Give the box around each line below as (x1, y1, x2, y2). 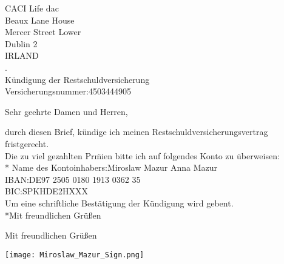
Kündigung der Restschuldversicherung (5, 73, 150, 85)
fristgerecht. (5, 137, 49, 150)
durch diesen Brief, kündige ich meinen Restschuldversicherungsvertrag (5, 125, 268, 138)
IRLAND (5, 49, 39, 62)
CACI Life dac (5, 2, 59, 14)
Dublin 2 (5, 37, 38, 50)
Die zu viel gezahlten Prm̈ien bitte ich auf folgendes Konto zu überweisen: (5, 149, 280, 162)
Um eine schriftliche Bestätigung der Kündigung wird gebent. (5, 196, 234, 209)
